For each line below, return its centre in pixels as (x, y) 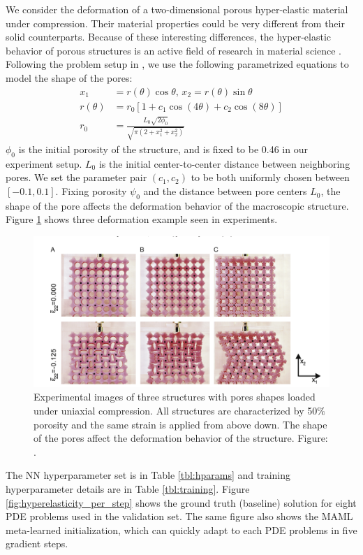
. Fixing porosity (91, 191)
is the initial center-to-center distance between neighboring (224, 163)
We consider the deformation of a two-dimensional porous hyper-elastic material (177, 9)
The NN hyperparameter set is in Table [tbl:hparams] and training (148, 475)
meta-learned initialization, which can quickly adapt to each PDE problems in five (181, 529)
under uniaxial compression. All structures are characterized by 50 (176, 410)
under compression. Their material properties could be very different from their (175, 23)
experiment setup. (44, 163)
